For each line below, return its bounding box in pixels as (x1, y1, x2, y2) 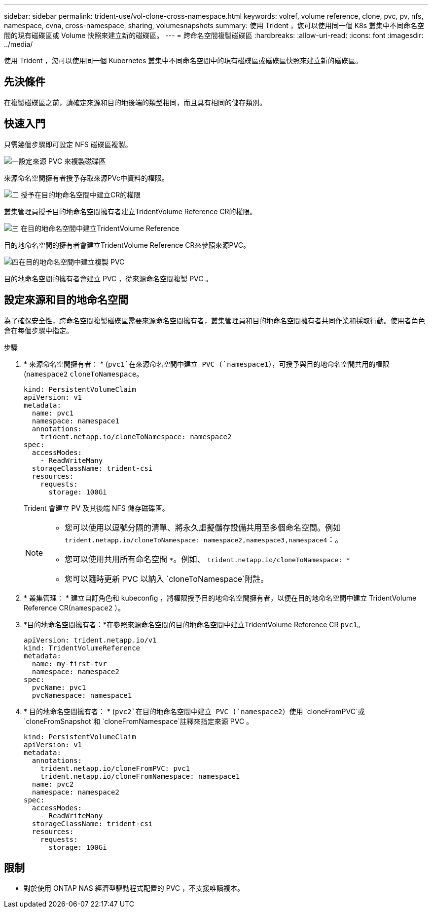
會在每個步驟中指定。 (4, 326, 73, 335)
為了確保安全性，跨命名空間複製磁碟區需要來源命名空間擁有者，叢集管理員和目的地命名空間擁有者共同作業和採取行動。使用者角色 (4, 316, 425, 325)
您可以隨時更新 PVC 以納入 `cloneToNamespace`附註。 (65, 573, 269, 584)
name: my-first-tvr (32, 659, 107, 668)
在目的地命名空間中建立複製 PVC (19, 257, 125, 266)
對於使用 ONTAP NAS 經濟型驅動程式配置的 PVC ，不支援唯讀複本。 (24, 884, 244, 893)
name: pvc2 (32, 780, 74, 788)
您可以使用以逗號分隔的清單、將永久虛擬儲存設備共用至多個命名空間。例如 (65, 522, 341, 532)
